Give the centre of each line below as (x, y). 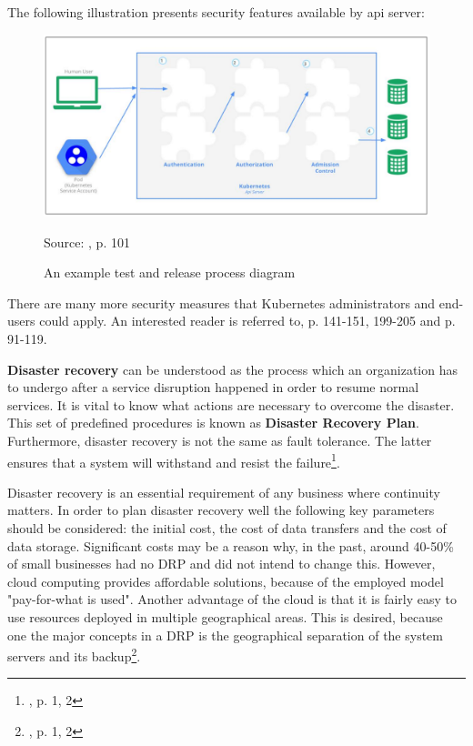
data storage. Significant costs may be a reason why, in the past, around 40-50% (231, 545)
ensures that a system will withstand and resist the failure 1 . (174, 460)
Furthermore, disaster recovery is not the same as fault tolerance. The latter (220, 440)
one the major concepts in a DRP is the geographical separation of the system (225, 635)
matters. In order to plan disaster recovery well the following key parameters (221, 510)
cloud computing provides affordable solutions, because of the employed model (226, 581)
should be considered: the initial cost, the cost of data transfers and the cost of (227, 527)
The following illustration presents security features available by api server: (216, 12)
